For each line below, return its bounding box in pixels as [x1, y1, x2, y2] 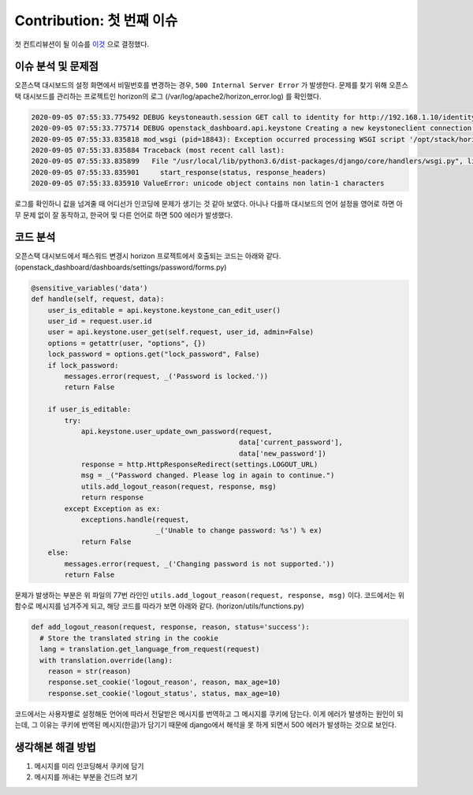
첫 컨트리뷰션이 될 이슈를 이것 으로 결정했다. [14, 39, 150, 49]
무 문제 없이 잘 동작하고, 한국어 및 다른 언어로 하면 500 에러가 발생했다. [14, 210, 233, 220]
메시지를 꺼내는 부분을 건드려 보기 [34, 772, 138, 782]
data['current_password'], [239, 438, 343, 447]
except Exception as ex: [64, 504, 161, 513]
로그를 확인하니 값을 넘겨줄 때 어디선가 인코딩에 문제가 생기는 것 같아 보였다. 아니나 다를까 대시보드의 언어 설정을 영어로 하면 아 [14, 199, 404, 209]
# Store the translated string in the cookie [39, 633, 218, 642]
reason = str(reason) [47, 667, 132, 675]
